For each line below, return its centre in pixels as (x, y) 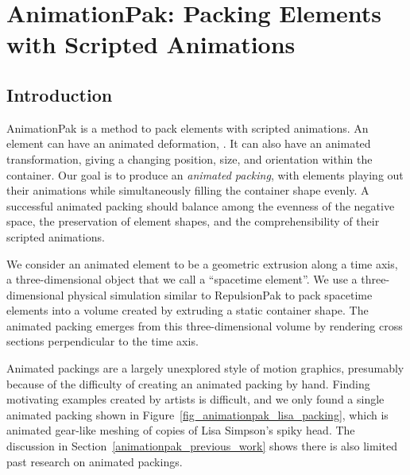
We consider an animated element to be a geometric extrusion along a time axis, (202, 263)
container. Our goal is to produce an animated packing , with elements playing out (205, 174)
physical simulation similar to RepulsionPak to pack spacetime (220, 294)
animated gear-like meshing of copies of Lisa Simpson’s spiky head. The (181, 430)
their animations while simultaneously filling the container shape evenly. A (188, 190)
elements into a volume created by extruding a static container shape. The (188, 310)
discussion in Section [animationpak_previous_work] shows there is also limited (202, 446)
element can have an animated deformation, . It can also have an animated (189, 143)
